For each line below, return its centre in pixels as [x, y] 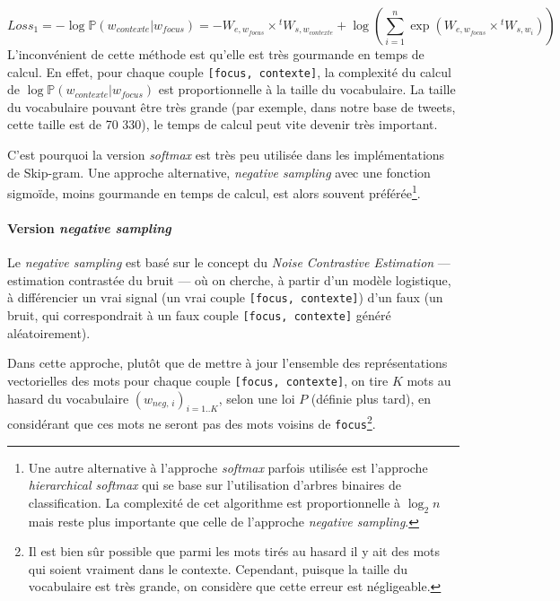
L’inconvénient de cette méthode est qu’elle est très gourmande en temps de [216, 54]
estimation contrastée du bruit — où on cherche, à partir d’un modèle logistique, [229, 279]
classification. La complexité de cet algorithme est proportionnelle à [214, 502]
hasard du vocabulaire [68, 398]
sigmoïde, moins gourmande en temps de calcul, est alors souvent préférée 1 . [214, 192]
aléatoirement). [49, 332]
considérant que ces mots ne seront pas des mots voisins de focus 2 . [192, 422]
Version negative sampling [89, 228]
